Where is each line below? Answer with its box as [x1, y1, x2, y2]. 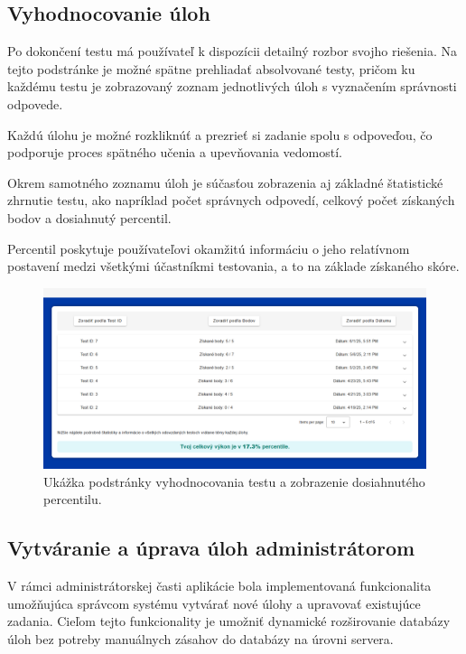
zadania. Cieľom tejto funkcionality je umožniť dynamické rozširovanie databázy [7, 612, 451, 631]
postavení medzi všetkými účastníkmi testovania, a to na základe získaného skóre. [7, 257, 460, 276]
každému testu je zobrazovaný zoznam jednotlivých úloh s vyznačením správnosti [7, 77, 457, 96]
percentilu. [43, 490, 102, 509]
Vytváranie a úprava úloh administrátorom [7, 534, 415, 562]
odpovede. [7, 94, 63, 113]
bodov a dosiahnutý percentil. [7, 208, 172, 227]
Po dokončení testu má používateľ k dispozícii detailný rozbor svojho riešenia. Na [7, 42, 458, 61]
